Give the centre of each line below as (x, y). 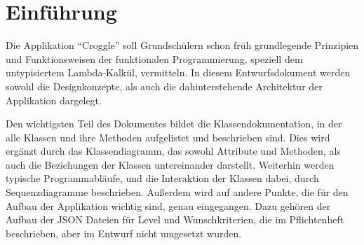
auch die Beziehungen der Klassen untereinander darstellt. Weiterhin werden (170, 164)
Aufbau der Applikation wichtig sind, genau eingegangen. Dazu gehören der (168, 205)
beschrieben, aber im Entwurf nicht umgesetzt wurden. (124, 233)
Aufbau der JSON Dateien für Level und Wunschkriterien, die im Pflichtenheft (175, 219)
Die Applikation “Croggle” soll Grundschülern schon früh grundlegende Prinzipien (182, 45)
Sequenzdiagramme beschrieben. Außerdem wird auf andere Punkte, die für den (177, 192)
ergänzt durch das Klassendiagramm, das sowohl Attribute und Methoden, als (173, 151)
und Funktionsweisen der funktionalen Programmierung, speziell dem (154, 58)
